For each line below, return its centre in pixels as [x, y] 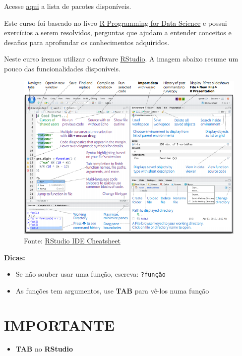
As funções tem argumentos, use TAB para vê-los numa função [112, 290]
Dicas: [15, 257]
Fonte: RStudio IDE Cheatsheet [72, 241]
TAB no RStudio [44, 348]
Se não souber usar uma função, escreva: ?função [91, 274]
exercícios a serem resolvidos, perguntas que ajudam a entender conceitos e [118, 32]
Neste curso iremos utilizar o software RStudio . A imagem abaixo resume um [121, 59]
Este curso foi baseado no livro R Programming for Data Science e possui [116, 23]
